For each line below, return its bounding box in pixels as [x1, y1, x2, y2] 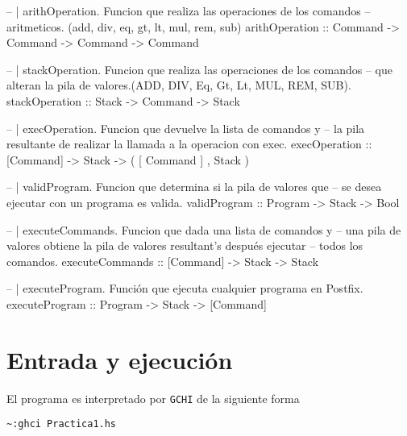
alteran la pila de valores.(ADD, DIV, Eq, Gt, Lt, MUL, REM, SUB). [6, 77, 351, 93]
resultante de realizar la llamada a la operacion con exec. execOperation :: [6, 135, 372, 152]
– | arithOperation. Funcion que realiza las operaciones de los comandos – [6, 2, 371, 19]
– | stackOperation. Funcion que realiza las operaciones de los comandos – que [6, 60, 393, 77]
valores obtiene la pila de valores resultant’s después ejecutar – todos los [6, 237, 363, 254]
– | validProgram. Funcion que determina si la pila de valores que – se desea [6, 178, 382, 195]
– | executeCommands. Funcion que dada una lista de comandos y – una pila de [6, 221, 401, 238]
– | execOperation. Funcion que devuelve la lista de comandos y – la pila [6, 119, 365, 136]
